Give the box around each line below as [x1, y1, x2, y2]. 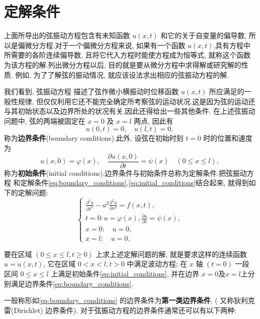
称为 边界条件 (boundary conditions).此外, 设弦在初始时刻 [4, 133, 183, 143]
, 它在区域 [43, 258, 76, 269]
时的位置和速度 [203, 133, 252, 143]
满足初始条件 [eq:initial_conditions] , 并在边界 [57, 268, 199, 279]
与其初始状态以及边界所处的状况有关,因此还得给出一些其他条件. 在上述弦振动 [4, 106, 255, 116]
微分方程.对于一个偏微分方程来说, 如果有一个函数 [24, 40, 185, 50]
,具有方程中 [213, 40, 250, 50]
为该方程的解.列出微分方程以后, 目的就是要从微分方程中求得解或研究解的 [4, 59, 241, 70]
